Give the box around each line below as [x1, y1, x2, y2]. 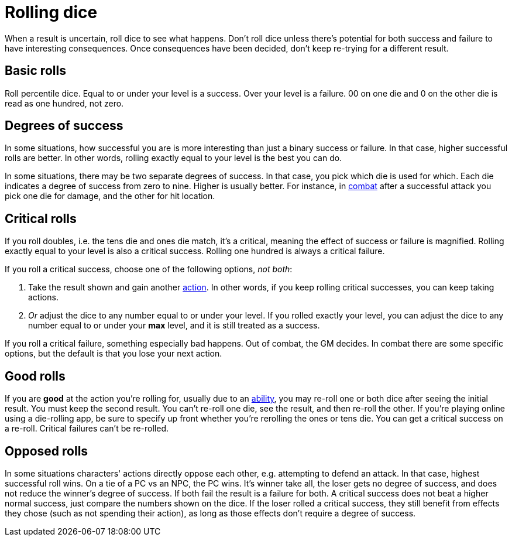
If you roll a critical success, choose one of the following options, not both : [5, 264, 293, 275]
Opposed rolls [5, 443, 88, 458]
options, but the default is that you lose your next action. [5, 348, 222, 359]
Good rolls [5, 368, 66, 384]
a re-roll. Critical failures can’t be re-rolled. [5, 423, 169, 434]
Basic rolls [5, 63, 66, 78]
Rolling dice [5, 2, 98, 22]
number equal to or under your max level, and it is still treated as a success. [28, 320, 320, 331]
